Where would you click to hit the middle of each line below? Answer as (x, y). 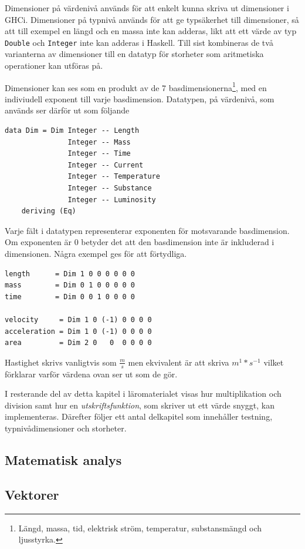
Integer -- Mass (99, 142)
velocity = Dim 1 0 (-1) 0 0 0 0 (78, 319)
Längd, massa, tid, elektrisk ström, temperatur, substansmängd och (140, 528)
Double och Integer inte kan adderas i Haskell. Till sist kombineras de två (139, 42)
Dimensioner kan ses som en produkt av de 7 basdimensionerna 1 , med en (136, 86)
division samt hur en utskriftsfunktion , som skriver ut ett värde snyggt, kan (140, 405)
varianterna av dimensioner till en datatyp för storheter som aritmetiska (134, 54)
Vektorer (32, 494)
